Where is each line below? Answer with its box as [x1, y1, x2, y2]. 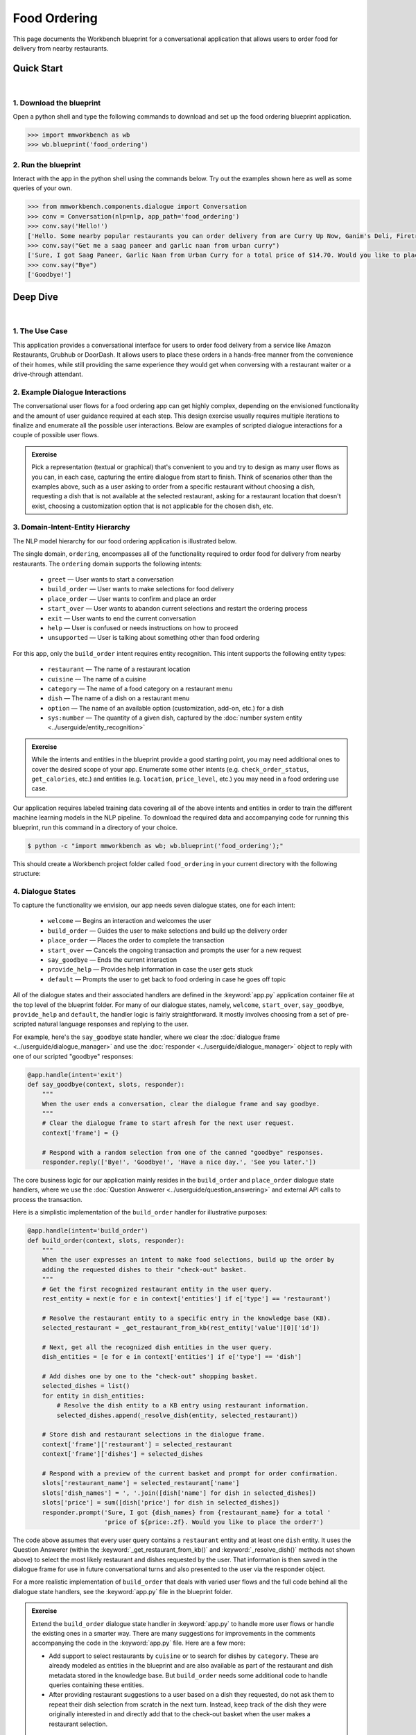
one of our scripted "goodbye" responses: [12, 1052, 134, 1060]
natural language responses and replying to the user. [37, 1020, 189, 1029]
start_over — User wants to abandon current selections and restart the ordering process [47, 604, 308, 613]
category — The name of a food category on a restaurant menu [47, 684, 233, 693]
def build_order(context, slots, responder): [27, 1236, 185, 1244]
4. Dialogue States [12, 886, 76, 896]
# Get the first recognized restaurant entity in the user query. [42, 1285, 273, 1293]
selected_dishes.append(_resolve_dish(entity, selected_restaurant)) [56, 1411, 298, 1419]
